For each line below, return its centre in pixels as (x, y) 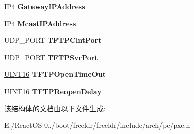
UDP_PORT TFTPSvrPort (51, 57)
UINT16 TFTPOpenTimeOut (55, 74)
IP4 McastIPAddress (40, 23)
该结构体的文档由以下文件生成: (55, 108)
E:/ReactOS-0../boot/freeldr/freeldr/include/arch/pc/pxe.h (97, 125)
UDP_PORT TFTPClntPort (53, 40)
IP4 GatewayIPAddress (45, 6)
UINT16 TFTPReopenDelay (53, 91)
